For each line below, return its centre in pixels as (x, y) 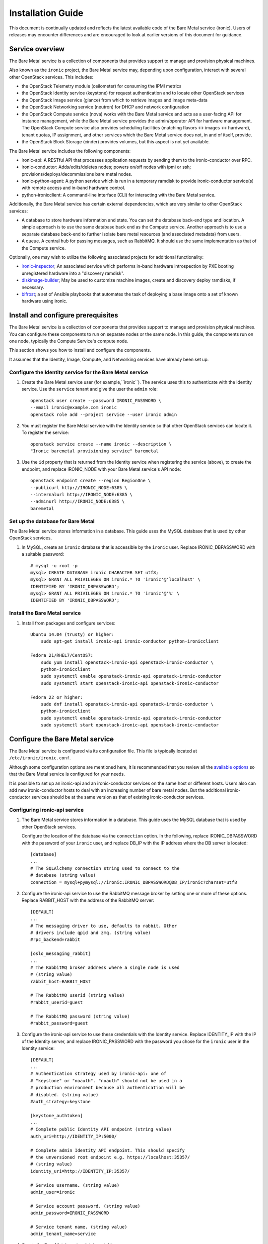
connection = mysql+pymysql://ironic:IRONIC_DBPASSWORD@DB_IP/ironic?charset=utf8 (134, 882)
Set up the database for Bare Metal (52, 521)
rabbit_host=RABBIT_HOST (61, 981)
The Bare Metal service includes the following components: (70, 151)
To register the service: (45, 432)
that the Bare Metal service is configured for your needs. (67, 774)
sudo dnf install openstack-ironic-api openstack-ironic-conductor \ (127, 704)
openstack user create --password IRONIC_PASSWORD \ (96, 400)
